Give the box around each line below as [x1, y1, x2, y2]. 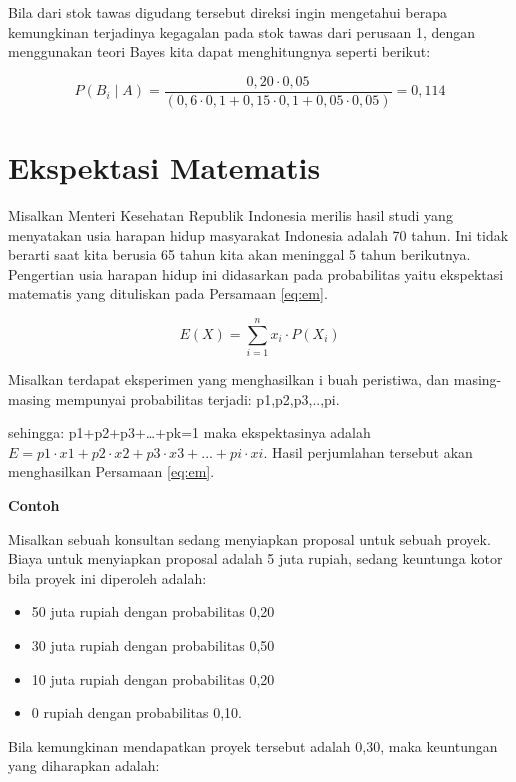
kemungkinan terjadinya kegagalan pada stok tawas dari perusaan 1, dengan [8, 21, 476, 42]
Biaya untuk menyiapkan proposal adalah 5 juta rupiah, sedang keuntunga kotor [8, 548, 503, 569]
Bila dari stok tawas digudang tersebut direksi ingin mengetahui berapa [8, 2, 447, 22]
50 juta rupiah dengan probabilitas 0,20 [31, 601, 275, 622]
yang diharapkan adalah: [8, 755, 160, 776]
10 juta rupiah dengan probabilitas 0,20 [31, 668, 275, 689]
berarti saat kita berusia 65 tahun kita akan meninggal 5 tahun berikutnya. [8, 244, 471, 265]
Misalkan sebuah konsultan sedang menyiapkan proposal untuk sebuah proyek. [8, 528, 491, 549]
